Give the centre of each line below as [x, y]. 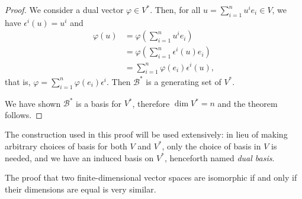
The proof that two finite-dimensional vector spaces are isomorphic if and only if [151, 177]
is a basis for [99, 103]
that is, [18, 81]
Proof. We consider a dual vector [64, 9]
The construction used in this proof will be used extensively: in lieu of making [146, 134]
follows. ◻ [24, 114]
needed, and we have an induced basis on [79, 157]
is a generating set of [184, 81]
